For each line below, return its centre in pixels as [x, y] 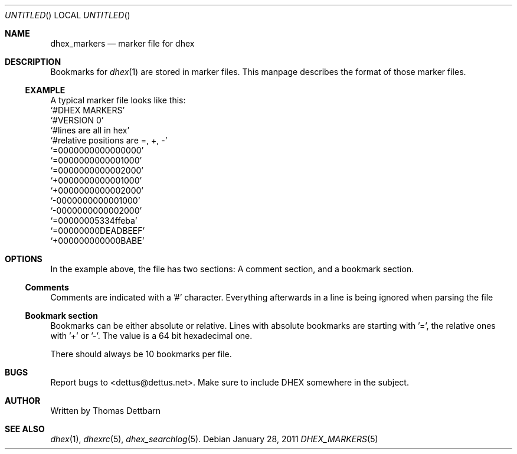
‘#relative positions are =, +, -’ [109, 140]
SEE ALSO [25, 429]
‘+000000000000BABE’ [97, 241]
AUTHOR [23, 401]
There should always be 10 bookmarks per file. [141, 354]
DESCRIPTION [33, 62]
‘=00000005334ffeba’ [94, 221]
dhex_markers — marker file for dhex [122, 43]
